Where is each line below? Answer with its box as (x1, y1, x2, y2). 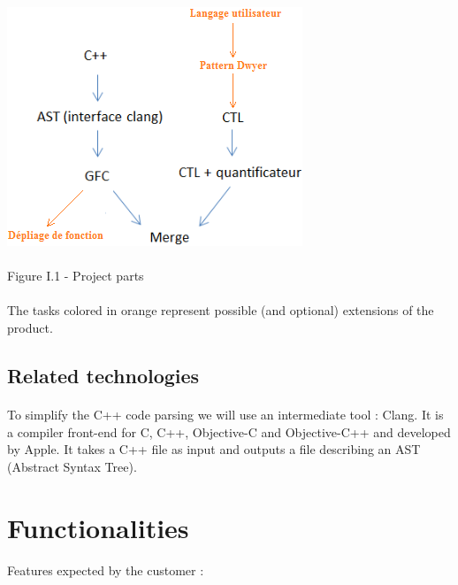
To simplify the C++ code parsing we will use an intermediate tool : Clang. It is (7, 404, 444, 423)
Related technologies (7, 361, 200, 389)
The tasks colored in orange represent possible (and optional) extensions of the (7, 301, 434, 319)
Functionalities (7, 509, 189, 545)
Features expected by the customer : (7, 561, 204, 580)
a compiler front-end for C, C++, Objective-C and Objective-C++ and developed (7, 422, 451, 441)
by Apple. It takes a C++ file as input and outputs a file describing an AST (7, 440, 421, 458)
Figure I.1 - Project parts (7, 266, 144, 285)
